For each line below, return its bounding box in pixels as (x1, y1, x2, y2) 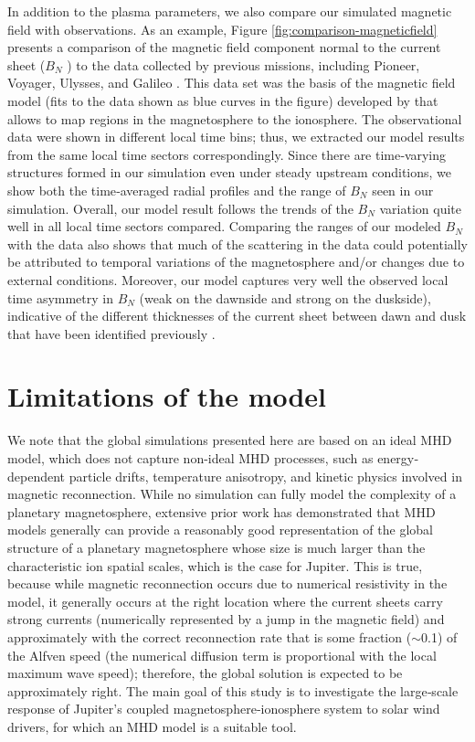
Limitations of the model (7, 377, 327, 415)
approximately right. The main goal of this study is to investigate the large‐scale (7, 681, 459, 700)
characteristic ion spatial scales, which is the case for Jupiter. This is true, (7, 556, 423, 575)
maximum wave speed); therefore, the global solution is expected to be (7, 663, 403, 683)
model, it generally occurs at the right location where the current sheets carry (7, 591, 443, 610)
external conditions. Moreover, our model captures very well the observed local (7, 270, 449, 289)
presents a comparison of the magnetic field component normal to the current (7, 37, 441, 57)
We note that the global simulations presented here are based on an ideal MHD (7, 430, 452, 450)
